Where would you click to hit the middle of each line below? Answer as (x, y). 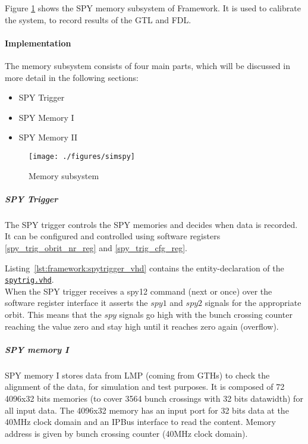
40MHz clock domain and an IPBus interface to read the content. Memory (140, 422)
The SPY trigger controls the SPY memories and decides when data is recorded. (151, 224)
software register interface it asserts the (76, 303)
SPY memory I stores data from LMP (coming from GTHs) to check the (137, 375)
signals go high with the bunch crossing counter (206, 314)
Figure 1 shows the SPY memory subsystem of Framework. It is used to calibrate (153, 8)
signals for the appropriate (253, 303)
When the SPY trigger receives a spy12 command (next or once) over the (139, 291)
